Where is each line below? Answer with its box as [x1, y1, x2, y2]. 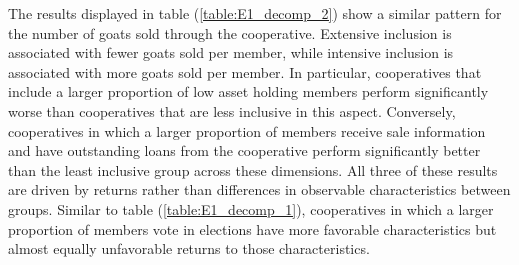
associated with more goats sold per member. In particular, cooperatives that [8, 61, 482, 82]
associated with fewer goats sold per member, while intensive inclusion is [8, 42, 454, 63]
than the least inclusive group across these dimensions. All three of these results [8, 159, 498, 180]
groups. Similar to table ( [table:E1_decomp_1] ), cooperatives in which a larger [8, 198, 494, 219]
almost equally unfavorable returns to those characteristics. [8, 238, 370, 259]
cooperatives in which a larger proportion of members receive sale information [8, 120, 486, 141]
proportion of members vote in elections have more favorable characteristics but [8, 218, 497, 239]
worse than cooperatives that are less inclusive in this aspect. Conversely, [8, 100, 456, 121]
